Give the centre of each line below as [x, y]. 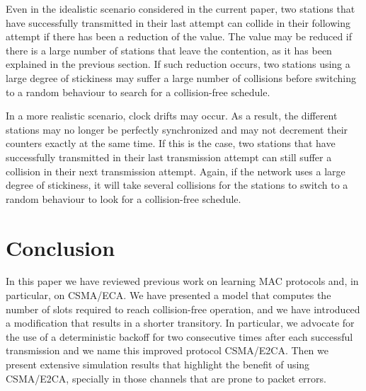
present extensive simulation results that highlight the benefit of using [158, 364]
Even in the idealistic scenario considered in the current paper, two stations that [181, 8]
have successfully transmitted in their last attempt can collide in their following [178, 22]
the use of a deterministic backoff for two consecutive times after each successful [179, 336]
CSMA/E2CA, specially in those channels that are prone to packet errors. [166, 378]
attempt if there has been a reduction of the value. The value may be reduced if [179, 36]
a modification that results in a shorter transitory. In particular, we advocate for [180, 323]
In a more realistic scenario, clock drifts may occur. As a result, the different [172, 116]
